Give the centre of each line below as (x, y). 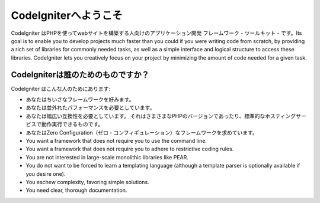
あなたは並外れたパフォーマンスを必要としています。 (90, 108)
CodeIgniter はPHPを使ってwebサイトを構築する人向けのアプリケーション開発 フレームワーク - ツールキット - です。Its (156, 33)
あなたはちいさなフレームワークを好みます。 (80, 100)
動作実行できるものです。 (72, 125)
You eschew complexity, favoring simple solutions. (87, 182)
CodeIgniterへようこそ (67, 15)
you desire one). (46, 173)
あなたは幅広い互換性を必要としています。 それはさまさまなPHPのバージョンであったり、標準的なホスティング (161, 116)
